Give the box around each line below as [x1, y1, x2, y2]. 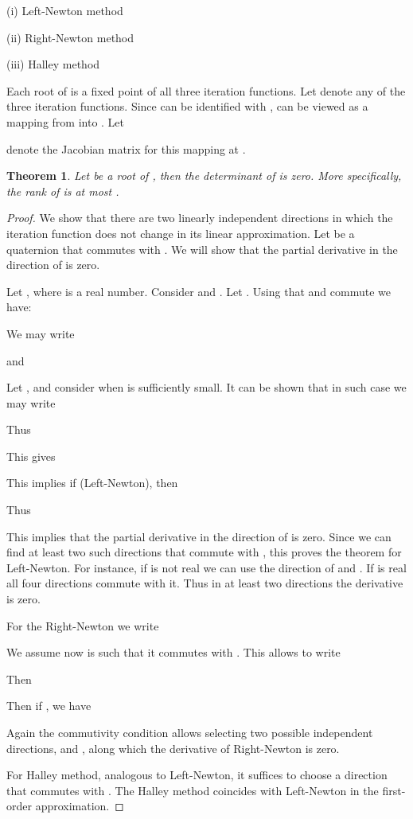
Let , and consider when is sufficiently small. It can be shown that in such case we [6, 379, 407, 396]
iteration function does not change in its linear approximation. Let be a [6, 224, 355, 241]
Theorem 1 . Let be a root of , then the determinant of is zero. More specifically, [6, 167, 402, 184]
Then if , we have [6, 697, 92, 714]
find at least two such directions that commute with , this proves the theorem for [6, 544, 402, 560]
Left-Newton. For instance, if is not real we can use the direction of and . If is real [6, 559, 407, 575]
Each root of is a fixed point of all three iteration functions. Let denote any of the [6, 82, 406, 99]
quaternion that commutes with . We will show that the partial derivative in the [6, 240, 398, 257]
